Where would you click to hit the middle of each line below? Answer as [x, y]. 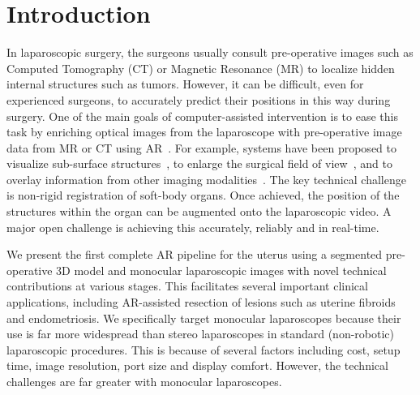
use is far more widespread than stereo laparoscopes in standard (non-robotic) [200, 334]
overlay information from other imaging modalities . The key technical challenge [206, 179]
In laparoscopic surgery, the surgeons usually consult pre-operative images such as [210, 52]
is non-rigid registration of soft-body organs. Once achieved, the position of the [203, 195]
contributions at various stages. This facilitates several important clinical [187, 286]
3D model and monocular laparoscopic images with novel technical [221, 270]
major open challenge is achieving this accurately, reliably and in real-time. [193, 227]
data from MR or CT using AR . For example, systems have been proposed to [201, 147]
